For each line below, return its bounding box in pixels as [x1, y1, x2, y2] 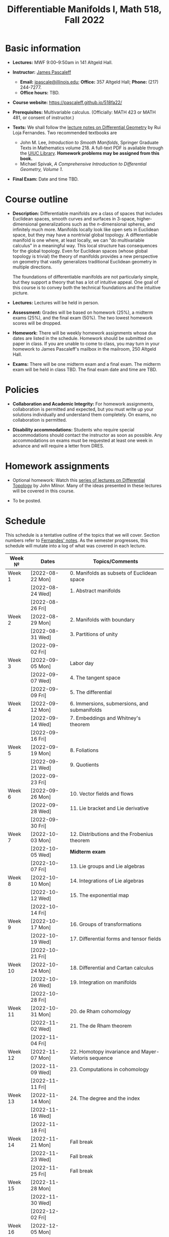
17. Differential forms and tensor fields [69, 935, 161, 942]
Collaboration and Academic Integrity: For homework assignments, [12, 401, 154, 407]
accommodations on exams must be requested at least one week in [12, 437, 153, 443]
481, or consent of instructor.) [12, 115, 74, 121]
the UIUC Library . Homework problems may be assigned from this [20, 150, 160, 156]
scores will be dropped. [12, 320, 62, 326]
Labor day [69, 659, 94, 666]
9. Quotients [69, 761, 99, 768]
